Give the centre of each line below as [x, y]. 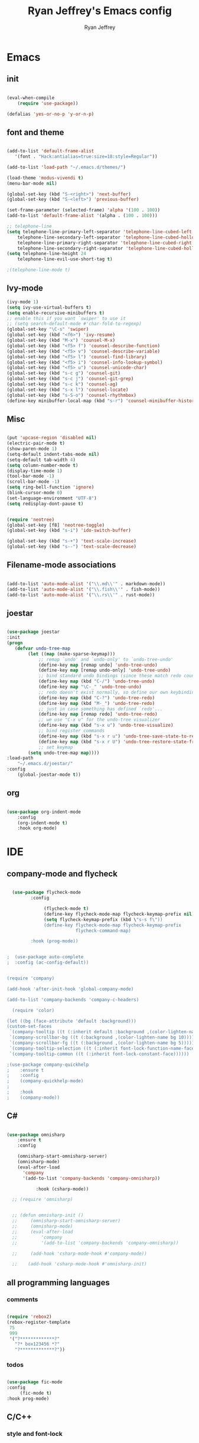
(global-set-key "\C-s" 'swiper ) [48, 329]
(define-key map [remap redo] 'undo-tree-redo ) [98, 714]
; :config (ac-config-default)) [48, 963]
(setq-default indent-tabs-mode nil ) [53, 454]
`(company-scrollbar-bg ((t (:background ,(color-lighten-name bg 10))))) [103, 1037]
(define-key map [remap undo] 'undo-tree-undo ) [98, 665]
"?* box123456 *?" [37, 1344]
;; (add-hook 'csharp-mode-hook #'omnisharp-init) [79, 1264]
